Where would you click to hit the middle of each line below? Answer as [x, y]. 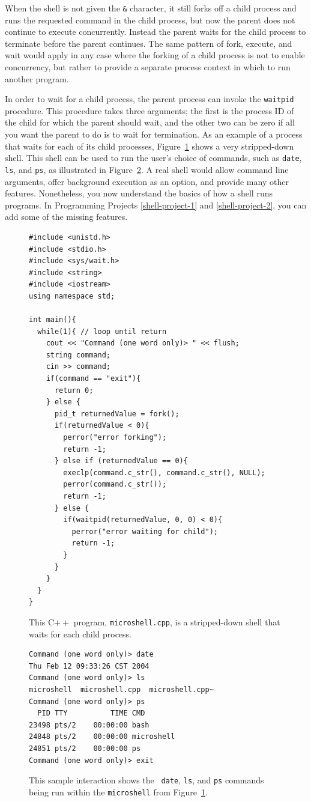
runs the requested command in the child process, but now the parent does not [150, 20]
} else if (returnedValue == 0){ [121, 461]
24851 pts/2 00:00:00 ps [85, 748]
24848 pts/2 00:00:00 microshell [102, 737]
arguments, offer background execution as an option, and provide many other [147, 181]
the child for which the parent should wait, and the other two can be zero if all [150, 122]
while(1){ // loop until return [102, 331]
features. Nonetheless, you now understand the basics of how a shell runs [139, 193]
